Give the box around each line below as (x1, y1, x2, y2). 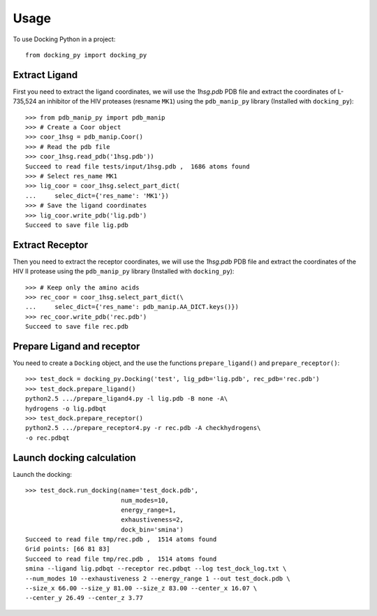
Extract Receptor (13, 238, 89, 251)
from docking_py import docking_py (25, 51, 147, 59)
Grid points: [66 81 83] (25, 545, 110, 553)
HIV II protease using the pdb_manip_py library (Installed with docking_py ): (13, 267, 235, 275)
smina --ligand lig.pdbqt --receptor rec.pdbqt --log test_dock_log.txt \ (25, 565, 287, 573)
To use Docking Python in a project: (13, 35, 116, 43)
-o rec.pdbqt (25, 434, 70, 442)
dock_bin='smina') (121, 525, 184, 533)
